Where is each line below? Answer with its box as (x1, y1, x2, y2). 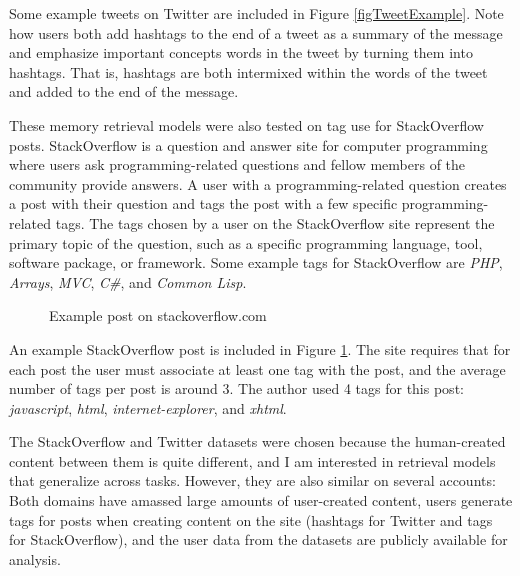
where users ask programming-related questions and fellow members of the (9, 154, 466, 175)
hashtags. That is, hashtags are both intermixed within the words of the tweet (9, 61, 488, 82)
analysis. (9, 548, 61, 569)
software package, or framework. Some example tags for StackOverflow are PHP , (9, 252, 503, 273)
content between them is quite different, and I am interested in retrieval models (9, 450, 496, 471)
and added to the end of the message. (9, 81, 239, 102)
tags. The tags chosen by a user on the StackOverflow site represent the (55, 212, 495, 233)
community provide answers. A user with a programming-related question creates (9, 173, 507, 194)
